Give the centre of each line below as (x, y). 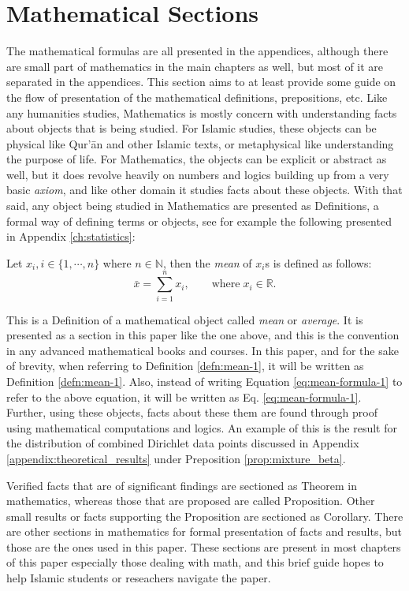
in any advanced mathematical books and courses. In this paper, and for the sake (203, 350)
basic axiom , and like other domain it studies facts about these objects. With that (204, 190)
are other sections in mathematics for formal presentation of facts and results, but (204, 531)
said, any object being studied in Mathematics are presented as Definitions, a (193, 206)
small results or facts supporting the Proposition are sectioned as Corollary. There (205, 516)
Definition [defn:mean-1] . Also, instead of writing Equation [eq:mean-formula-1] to (204, 381)
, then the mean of (207, 262)
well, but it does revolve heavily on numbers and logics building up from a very (198, 174)
